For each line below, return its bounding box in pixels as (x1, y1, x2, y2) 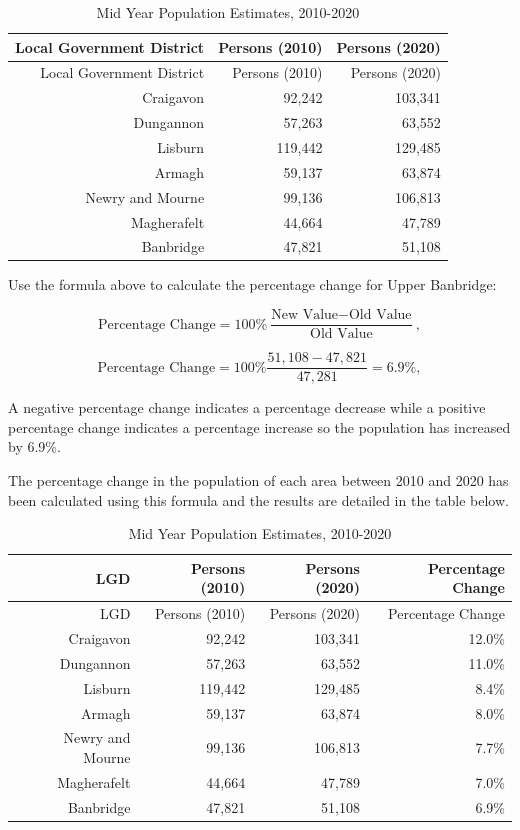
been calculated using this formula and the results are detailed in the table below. (8, 489, 509, 510)
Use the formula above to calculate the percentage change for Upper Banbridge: (8, 274, 497, 295)
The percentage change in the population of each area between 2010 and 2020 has (8, 469, 509, 490)
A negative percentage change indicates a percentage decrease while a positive (8, 397, 486, 418)
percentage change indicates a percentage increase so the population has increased (8, 416, 511, 437)
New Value (271, 308, 339, 323)
